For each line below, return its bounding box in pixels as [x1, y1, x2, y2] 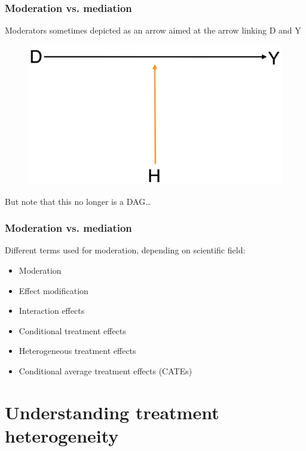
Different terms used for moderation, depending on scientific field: [5, 244, 246, 256]
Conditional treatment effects [19, 324, 126, 337]
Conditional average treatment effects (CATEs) [19, 364, 192, 377]
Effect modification [19, 284, 88, 296]
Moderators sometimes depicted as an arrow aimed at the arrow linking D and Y [5, 24, 301, 37]
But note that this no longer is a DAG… [5, 195, 151, 207]
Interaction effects [19, 304, 85, 317]
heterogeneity [5, 423, 119, 447]
